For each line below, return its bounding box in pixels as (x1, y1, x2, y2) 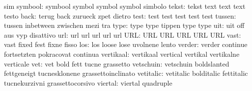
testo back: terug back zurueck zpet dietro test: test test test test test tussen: (4, 10, 236, 21)
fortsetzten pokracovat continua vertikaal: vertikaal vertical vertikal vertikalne (4, 48, 240, 59)
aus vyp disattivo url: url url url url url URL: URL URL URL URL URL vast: (4, 29, 241, 40)
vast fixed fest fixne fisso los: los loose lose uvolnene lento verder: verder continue (4, 39, 248, 49)
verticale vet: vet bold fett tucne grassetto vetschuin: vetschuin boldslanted (4, 58, 229, 68)
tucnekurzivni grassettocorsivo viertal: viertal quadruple (4, 77, 172, 88)
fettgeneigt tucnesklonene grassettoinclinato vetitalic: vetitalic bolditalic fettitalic (4, 68, 248, 78)
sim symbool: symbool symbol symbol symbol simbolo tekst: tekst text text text (4, 1, 246, 11)
